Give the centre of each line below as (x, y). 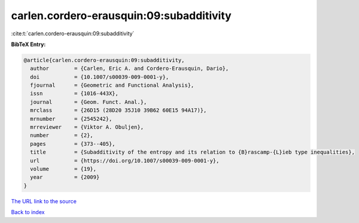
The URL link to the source (44, 201)
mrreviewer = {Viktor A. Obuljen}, (87, 127)
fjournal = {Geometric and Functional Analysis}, (112, 85)
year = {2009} (65, 177)
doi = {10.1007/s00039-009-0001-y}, (100, 77)
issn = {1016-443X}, (74, 94)
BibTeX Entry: (28, 44)
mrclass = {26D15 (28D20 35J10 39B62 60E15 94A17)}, (118, 110)
